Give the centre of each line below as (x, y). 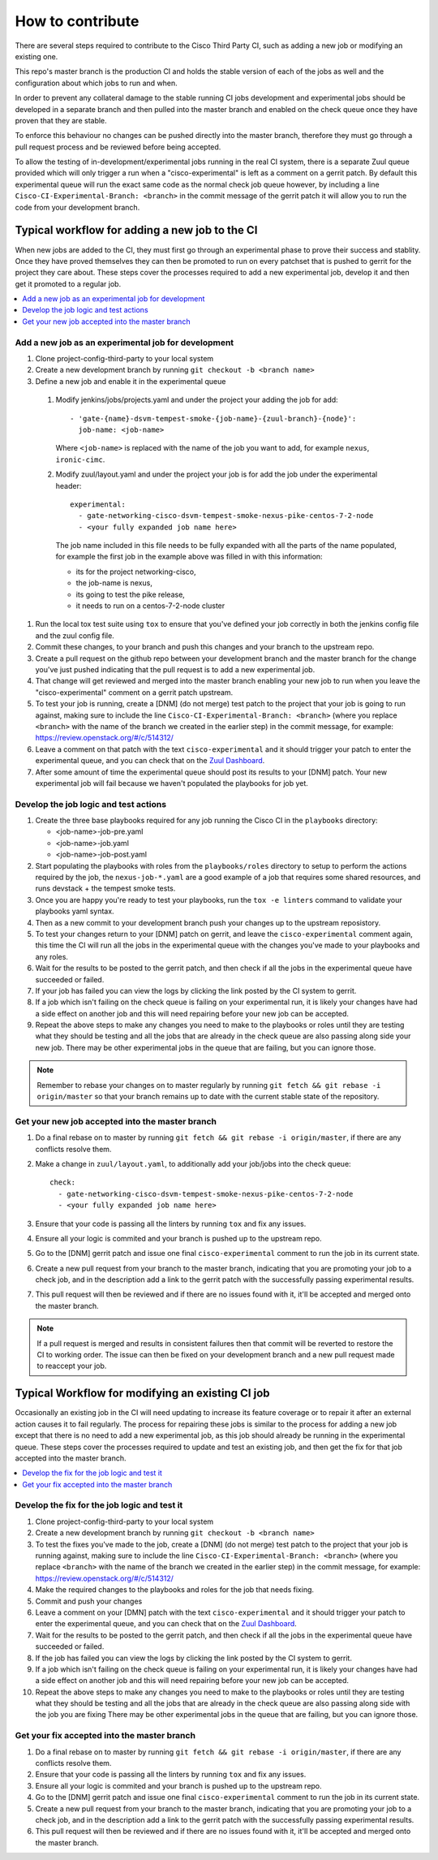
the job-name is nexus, (114, 583)
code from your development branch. (77, 207)
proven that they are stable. (61, 120)
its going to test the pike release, (131, 594)
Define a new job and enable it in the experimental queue (131, 381)
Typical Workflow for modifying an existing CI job (143, 1394)
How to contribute (77, 21)
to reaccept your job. (72, 1366)
